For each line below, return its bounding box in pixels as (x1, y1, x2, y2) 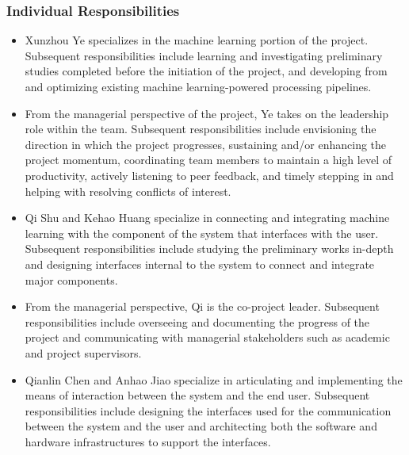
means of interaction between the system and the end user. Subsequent (25, 387, 370, 403)
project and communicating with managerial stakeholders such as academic (25, 329, 390, 346)
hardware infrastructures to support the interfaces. (25, 433, 271, 449)
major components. (25, 271, 118, 288)
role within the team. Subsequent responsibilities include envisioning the (25, 120, 377, 137)
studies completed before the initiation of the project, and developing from (25, 63, 388, 79)
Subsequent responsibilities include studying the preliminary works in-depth (25, 240, 394, 257)
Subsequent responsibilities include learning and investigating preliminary (25, 47, 383, 63)
